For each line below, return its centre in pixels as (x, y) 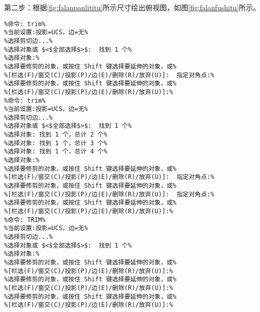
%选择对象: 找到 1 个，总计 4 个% (56, 152)
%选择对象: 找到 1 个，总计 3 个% (56, 143)
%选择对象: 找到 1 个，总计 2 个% (56, 135)
